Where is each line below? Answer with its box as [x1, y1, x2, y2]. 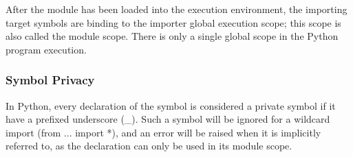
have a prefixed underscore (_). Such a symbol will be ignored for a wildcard [6, 112, 330, 126]
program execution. [6, 42, 87, 56]
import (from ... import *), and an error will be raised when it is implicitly [6, 125, 321, 139]
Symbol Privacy [6, 71, 95, 88]
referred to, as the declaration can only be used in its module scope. [6, 138, 292, 153]
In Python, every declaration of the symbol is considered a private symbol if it [6, 98, 336, 112]
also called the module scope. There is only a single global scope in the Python [6, 29, 339, 43]
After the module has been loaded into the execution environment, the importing [6, 2, 347, 16]
